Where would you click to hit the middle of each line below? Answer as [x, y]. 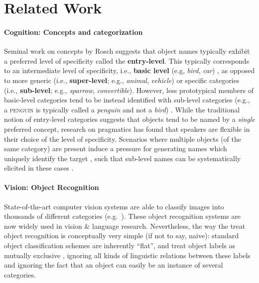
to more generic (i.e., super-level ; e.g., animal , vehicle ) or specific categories [122, 80]
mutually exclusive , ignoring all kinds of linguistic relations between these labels [127, 255]
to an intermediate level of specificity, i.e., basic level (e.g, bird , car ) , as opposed [129, 70]
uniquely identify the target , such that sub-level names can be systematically [123, 158]
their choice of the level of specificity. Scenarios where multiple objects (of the [123, 139]
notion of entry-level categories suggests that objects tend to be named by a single [129, 119]
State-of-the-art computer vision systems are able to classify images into [114, 206]
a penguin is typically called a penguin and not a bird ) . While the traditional [122, 109]
